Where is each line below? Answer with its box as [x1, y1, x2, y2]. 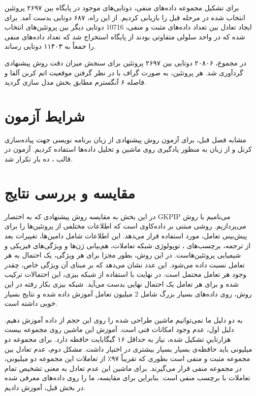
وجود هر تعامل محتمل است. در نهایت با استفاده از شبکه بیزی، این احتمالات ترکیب [4, 269, 247, 279]
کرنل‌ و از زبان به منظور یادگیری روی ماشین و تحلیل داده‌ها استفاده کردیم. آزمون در [4, 144, 252, 154]
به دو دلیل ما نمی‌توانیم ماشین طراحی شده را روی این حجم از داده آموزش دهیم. [4, 314, 243, 325]
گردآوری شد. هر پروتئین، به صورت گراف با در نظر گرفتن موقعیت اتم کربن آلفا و [4, 67, 243, 77]
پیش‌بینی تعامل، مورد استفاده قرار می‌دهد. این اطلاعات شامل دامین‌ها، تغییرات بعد [4, 230, 247, 240]
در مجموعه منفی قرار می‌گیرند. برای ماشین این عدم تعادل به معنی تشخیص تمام [4, 363, 242, 373]
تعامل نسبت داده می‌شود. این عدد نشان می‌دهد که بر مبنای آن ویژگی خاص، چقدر [4, 259, 245, 269]
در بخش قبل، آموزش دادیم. [4, 382, 86, 392]
